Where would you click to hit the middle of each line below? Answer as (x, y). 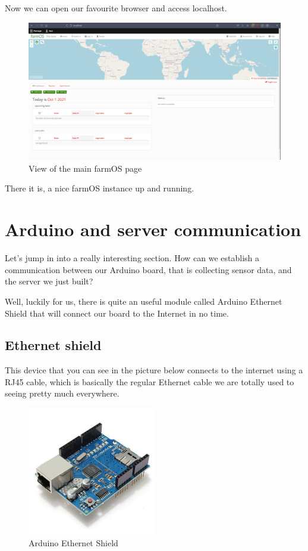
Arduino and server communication (153, 229)
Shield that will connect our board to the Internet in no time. (117, 313)
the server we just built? (49, 281)
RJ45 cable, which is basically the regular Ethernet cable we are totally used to (150, 381)
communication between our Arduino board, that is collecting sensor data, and (148, 269)
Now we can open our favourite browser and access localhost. (116, 8)
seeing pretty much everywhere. (62, 393)
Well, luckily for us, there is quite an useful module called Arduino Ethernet (144, 301)
